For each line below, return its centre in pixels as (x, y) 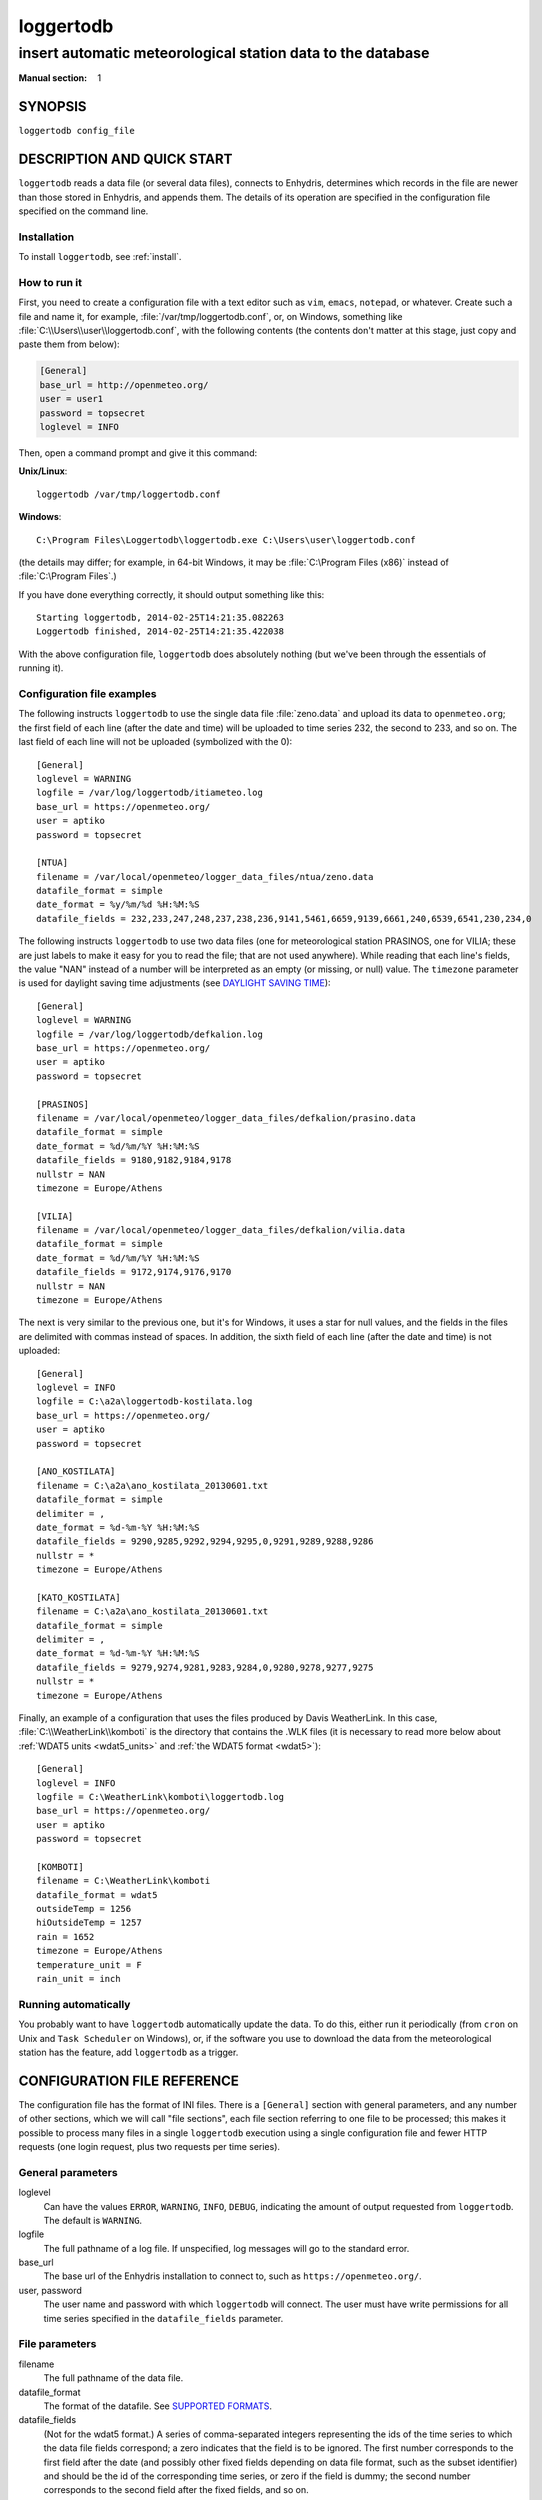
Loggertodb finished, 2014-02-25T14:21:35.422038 (160, 631)
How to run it (50, 282)
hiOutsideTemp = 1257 (89, 1923)
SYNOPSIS (52, 106)
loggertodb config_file (76, 131)
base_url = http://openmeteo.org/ (124, 384)
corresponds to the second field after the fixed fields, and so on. (176, 2490)
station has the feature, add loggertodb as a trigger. (128, 2052)
